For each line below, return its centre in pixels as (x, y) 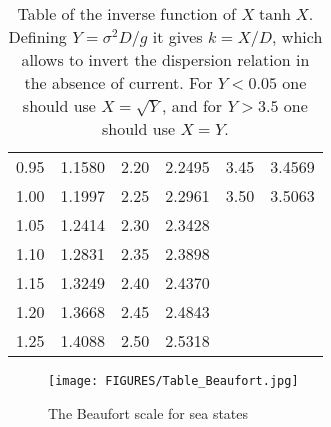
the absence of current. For (118, 82)
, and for (192, 105)
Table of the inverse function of (126, 13)
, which (297, 36)
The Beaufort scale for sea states (148, 412)
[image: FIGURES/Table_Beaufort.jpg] (173, 381)
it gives (177, 36)
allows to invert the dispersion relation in (165, 59)
